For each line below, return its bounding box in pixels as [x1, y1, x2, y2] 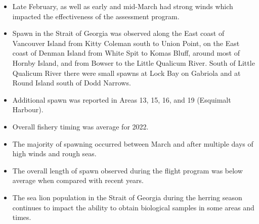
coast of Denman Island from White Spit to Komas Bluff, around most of [12, 48, 240, 58]
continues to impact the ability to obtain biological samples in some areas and [12, 202, 254, 212]
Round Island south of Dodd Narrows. [12, 77, 131, 88]
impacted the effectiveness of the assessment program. [12, 11, 180, 21]
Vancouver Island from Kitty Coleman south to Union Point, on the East [12, 37, 240, 48]
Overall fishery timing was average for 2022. [12, 121, 149, 131]
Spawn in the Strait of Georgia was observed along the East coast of [12, 28, 225, 38]
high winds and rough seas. [12, 148, 97, 159]
